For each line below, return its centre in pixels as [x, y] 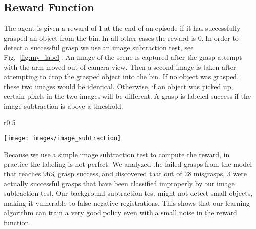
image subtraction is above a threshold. [64, 105]
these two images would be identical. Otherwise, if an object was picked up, [119, 86]
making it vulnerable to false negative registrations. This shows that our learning [127, 202]
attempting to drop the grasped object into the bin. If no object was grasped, [122, 77]
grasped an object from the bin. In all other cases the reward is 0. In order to [121, 37]
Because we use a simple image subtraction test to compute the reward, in [117, 154]
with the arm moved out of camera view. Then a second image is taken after [120, 67]
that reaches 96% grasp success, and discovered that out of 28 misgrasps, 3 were [126, 173]
